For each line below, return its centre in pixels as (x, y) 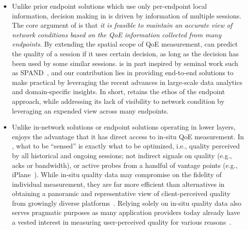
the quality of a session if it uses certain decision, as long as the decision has (125, 53)
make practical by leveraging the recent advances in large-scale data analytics (127, 82)
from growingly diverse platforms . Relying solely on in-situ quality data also (127, 203)
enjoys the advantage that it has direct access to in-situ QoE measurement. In (128, 136)
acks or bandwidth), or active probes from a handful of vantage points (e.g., (125, 165)
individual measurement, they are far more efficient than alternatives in (118, 184)
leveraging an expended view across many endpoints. (90, 110)
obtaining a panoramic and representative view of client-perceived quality (121, 193)
